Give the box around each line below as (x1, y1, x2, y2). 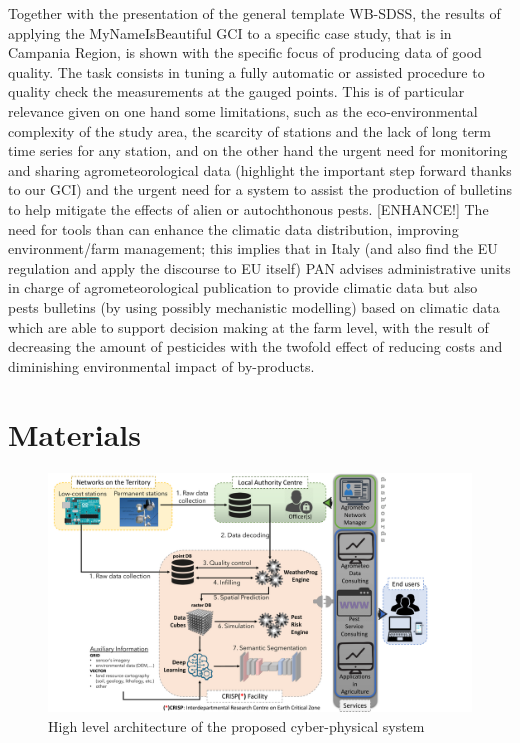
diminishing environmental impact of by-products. (8, 355, 315, 376)
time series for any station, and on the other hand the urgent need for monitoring (8, 140, 508, 161)
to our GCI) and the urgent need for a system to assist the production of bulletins (8, 179, 512, 200)
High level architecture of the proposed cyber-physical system (48, 715, 425, 736)
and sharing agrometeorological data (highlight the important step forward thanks (8, 159, 512, 180)
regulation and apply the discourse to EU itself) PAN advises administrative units (8, 257, 511, 278)
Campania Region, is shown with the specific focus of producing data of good (8, 42, 482, 63)
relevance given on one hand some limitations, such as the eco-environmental (8, 100, 478, 121)
